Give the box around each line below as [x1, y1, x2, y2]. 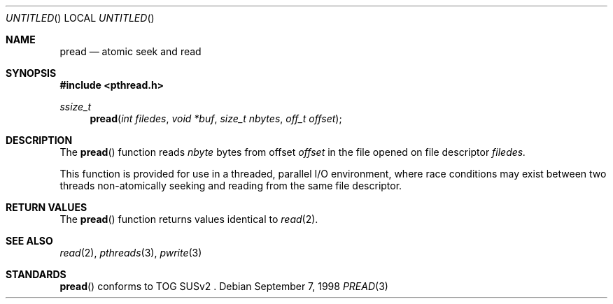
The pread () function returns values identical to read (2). [59, 213, 318, 225]
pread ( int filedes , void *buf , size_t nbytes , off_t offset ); [90, 113, 342, 124]
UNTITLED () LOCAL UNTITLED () [6, 12, 155, 24]
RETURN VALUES [6, 201, 87, 213]
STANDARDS [6, 268, 66, 280]
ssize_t [59, 101, 92, 113]
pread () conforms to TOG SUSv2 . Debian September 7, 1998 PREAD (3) [59, 280, 388, 292]
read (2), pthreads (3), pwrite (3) [59, 247, 202, 259]
